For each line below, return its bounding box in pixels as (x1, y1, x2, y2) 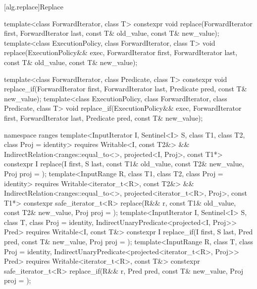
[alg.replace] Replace (4, 1, 64, 11)
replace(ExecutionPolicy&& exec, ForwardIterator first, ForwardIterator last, (4, 47, 238, 58)
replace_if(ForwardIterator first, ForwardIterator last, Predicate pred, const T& (4, 83, 247, 94)
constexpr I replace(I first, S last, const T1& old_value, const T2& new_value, (4, 158, 244, 169)
